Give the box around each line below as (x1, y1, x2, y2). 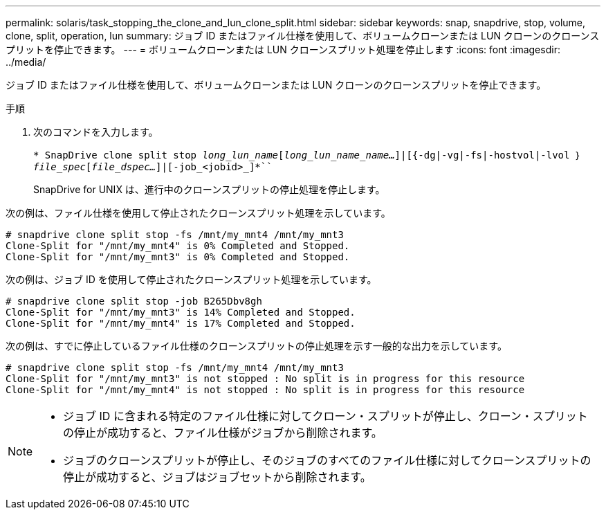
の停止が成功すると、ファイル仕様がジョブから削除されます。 (63, 426, 383, 440)
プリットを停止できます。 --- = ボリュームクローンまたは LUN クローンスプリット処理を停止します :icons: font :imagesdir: (6, 44, 560, 55)
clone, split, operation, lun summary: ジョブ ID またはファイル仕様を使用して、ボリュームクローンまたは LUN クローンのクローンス (6, 30, 600, 42)
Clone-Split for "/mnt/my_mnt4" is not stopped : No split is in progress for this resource (6, 384, 525, 395)
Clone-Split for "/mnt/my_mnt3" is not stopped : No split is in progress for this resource (6, 373, 525, 384)
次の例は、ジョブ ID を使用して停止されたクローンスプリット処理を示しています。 (6, 273, 377, 285)
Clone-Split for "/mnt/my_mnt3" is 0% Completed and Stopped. (6, 251, 350, 262)
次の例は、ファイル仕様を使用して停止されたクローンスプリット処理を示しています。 (6, 207, 391, 219)
